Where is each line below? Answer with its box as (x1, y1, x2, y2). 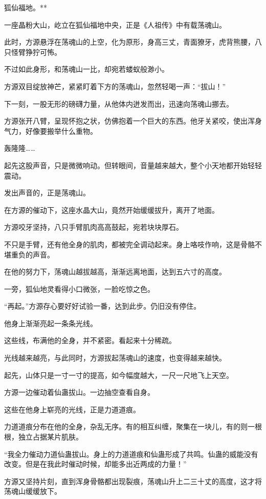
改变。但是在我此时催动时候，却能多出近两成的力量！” (4, 458, 187, 469)
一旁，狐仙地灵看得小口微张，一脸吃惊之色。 (4, 283, 154, 294)
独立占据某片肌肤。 (18, 431, 83, 442)
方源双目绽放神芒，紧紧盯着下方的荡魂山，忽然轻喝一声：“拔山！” (4, 81, 226, 91)
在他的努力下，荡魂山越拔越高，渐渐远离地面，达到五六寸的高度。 (4, 266, 226, 277)
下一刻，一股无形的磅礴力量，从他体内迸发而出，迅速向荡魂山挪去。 (4, 98, 233, 109)
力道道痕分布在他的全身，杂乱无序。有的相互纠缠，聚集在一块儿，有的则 (4, 421, 248, 432)
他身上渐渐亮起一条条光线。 (4, 317, 97, 328)
